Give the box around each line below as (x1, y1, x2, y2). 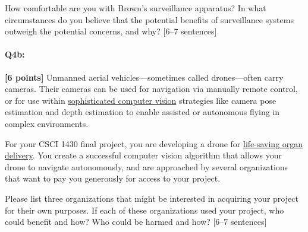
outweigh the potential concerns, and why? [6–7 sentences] (5, 25, 217, 37)
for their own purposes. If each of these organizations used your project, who (5, 204, 284, 216)
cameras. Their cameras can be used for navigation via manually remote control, (5, 82, 298, 95)
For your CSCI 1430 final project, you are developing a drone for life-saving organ (5, 137, 303, 150)
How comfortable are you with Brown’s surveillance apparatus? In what (5, 2, 266, 14)
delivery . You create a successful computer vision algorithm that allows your (5, 149, 282, 161)
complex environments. (5, 117, 89, 129)
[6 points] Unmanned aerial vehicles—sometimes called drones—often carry (5, 71, 284, 83)
